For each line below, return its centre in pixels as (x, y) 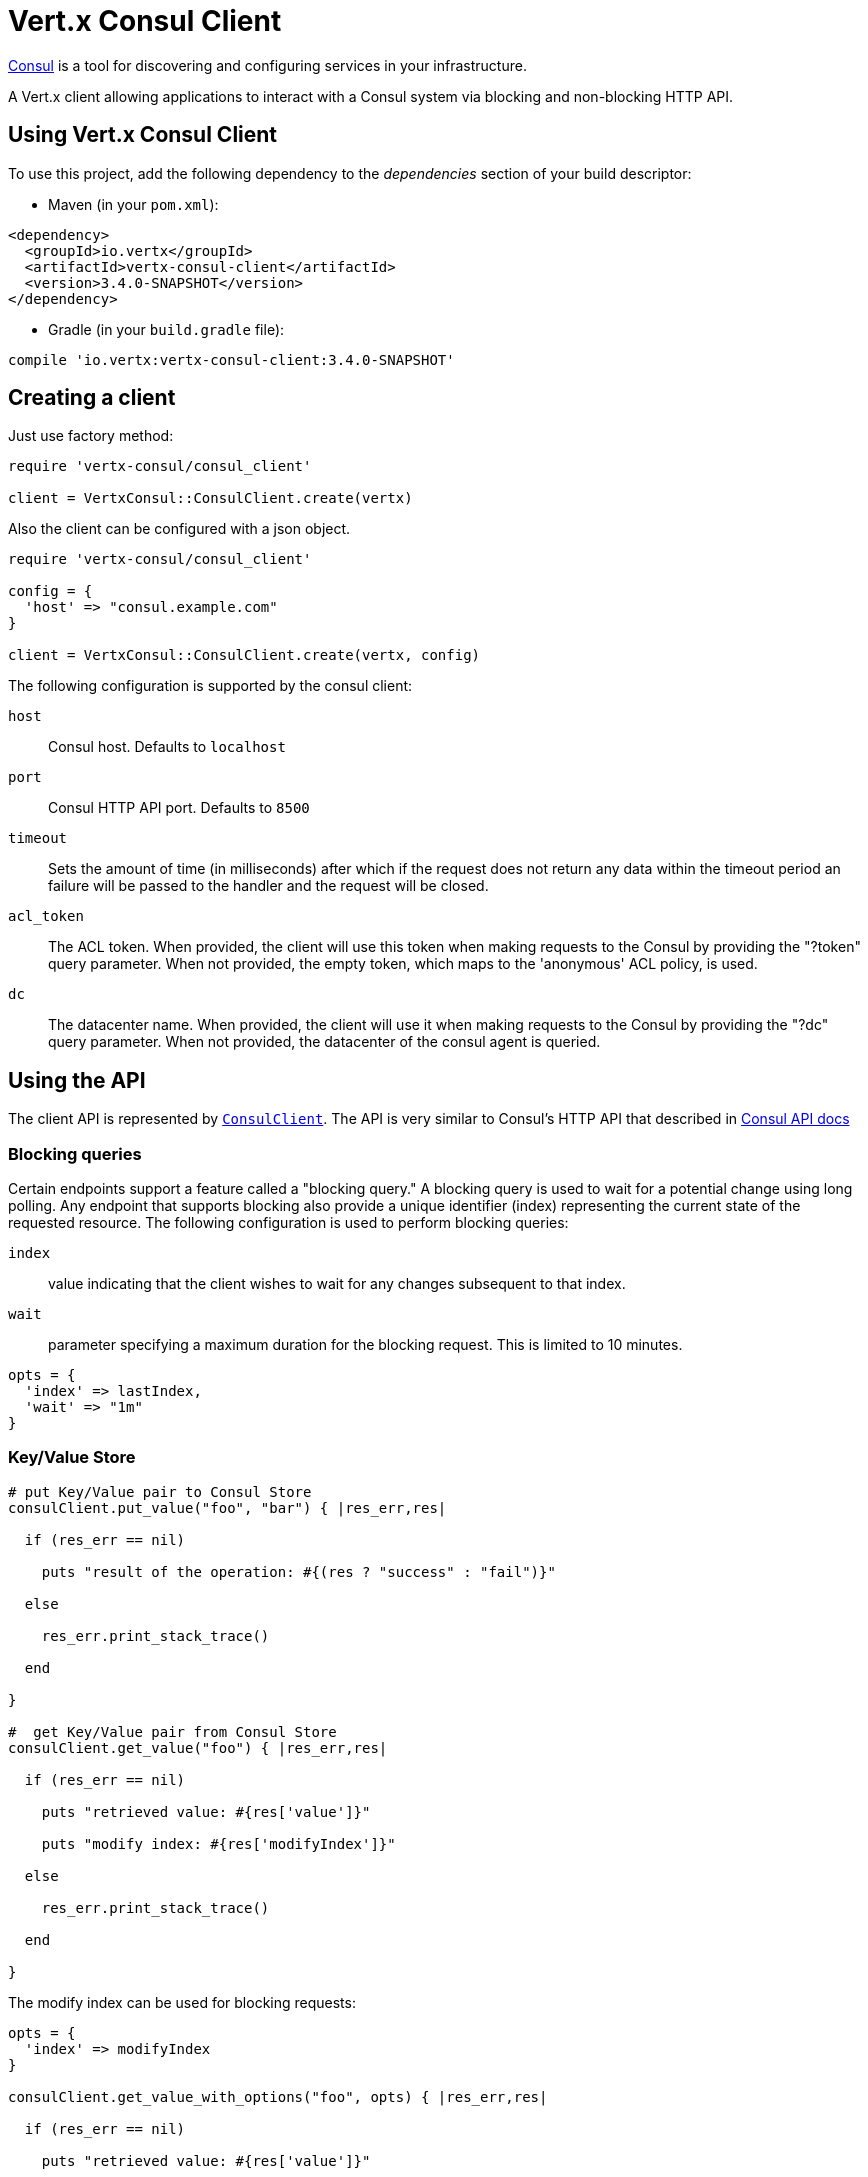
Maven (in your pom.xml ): (133, 204)
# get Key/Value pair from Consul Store (172, 1731)
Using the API (77, 1080)
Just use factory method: (91, 436)
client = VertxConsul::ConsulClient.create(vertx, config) (244, 655)
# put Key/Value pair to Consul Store (160, 1491)
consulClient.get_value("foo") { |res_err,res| (198, 1747)
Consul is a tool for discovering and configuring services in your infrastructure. (267, 65)
